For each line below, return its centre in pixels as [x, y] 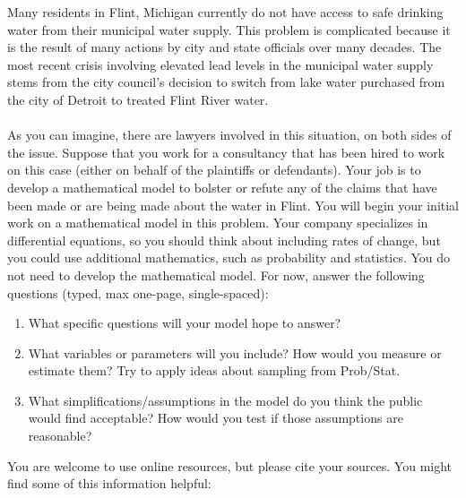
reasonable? [60, 436]
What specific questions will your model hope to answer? [185, 323]
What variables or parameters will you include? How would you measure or [235, 352]
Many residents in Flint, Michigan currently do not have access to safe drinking [225, 12]
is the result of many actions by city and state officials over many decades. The [224, 47]
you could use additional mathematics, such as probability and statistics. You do [229, 258]
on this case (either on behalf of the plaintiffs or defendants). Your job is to [214, 170]
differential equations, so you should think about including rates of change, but [224, 240]
